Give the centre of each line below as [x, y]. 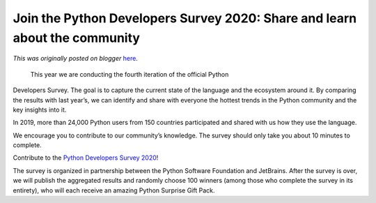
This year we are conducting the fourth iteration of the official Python [130, 74]
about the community [77, 38]
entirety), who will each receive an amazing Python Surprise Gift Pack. [114, 190]
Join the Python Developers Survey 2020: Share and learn [185, 18]
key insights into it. [40, 110]
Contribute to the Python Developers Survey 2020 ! [86, 158]
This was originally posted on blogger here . [76, 59]
